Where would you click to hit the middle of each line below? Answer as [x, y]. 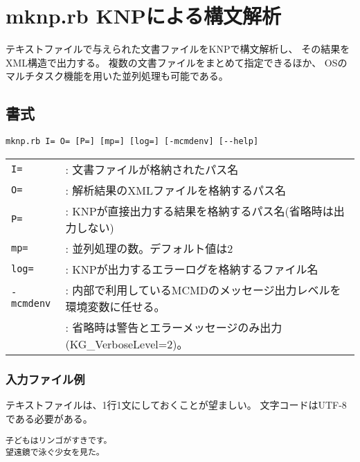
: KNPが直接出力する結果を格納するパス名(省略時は [199, 211]
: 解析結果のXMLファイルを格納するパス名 [175, 190]
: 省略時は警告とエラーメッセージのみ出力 [174, 327]
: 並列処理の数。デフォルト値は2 [149, 248]
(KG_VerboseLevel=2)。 [127, 344]
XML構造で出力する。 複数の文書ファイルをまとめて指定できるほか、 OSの [177, 62]
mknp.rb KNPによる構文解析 [144, 16]
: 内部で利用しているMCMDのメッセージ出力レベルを [203, 290]
